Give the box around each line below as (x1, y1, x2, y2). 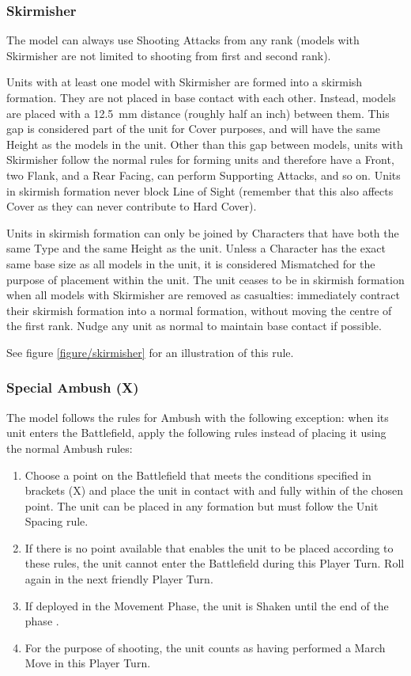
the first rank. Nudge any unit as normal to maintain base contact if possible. (6, 317, 382, 334)
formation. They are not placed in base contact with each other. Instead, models (6, 89, 396, 105)
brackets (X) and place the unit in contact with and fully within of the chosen (25, 482, 403, 499)
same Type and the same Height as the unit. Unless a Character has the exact (6, 240, 386, 256)
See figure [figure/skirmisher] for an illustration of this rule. (6, 344, 294, 360)
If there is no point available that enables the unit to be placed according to (25, 539, 394, 556)
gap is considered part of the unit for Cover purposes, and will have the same (6, 120, 381, 137)
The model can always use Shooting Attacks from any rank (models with (6, 32, 360, 48)
